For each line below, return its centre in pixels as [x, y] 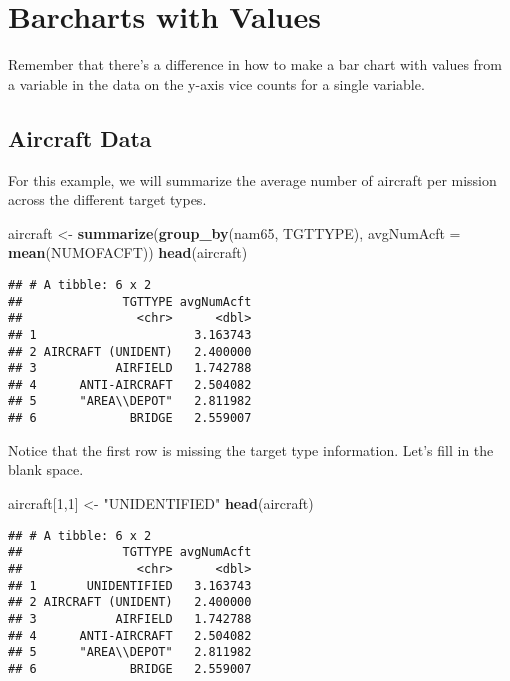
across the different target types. [107, 199]
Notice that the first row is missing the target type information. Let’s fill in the [251, 449]
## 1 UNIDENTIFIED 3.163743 [130, 585]
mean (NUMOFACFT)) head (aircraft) [128, 252]
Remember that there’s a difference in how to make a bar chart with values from [255, 64]
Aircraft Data [80, 137]
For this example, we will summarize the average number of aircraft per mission [252, 179]
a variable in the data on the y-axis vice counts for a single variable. [216, 83]
